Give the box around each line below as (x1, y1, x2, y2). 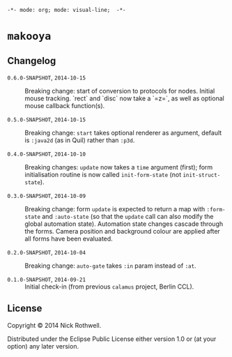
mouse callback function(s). (24, 102, 105, 109)
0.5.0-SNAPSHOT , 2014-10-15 (7, 115, 86, 123)
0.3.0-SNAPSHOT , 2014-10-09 (7, 192, 86, 199)
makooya (7, 30, 52, 43)
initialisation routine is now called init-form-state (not (24, 171, 182, 178)
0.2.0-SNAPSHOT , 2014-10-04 (7, 248, 86, 256)
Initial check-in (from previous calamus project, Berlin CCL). (24, 282, 194, 291)
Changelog (7, 54, 56, 66)
